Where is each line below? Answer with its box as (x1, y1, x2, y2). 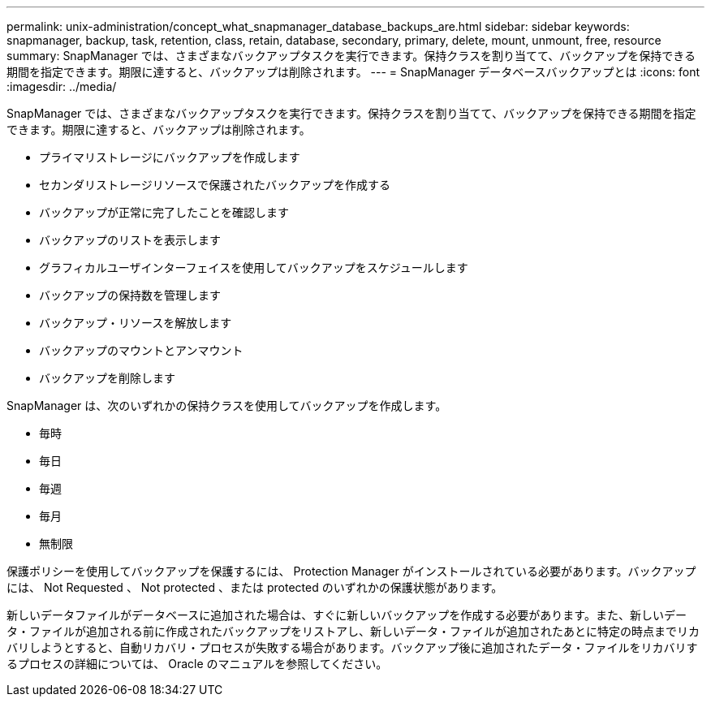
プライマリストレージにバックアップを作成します (39, 150, 300, 164)
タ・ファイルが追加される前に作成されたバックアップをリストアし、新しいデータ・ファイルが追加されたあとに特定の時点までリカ (6, 624, 700, 638)
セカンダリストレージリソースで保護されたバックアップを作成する (39, 178, 391, 192)
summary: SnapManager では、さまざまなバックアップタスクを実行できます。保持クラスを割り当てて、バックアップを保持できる (6, 49, 696, 63)
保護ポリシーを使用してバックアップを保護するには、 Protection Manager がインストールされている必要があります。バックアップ (6, 564, 696, 578)
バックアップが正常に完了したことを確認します (39, 205, 289, 219)
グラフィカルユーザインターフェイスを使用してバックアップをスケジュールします (39, 261, 468, 274)
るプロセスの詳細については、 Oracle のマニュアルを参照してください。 (6, 657, 388, 671)
